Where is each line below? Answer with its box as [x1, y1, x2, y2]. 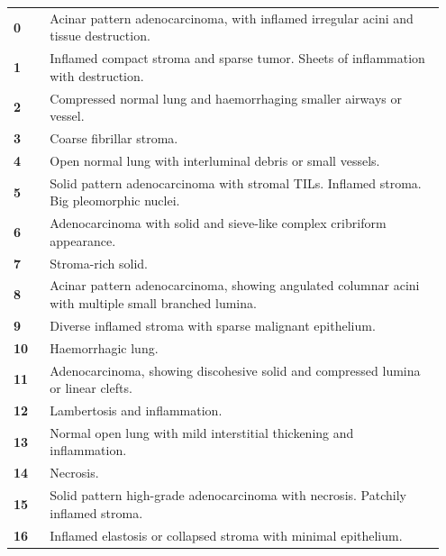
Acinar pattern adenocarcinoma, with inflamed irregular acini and [50, 8, 414, 27]
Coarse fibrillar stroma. [50, 129, 178, 148]
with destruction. [50, 66, 144, 85]
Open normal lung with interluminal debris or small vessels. [50, 150, 380, 169]
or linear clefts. [50, 378, 132, 397]
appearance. [50, 231, 116, 250]
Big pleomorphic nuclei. [50, 191, 180, 210]
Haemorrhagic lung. [50, 338, 159, 357]
